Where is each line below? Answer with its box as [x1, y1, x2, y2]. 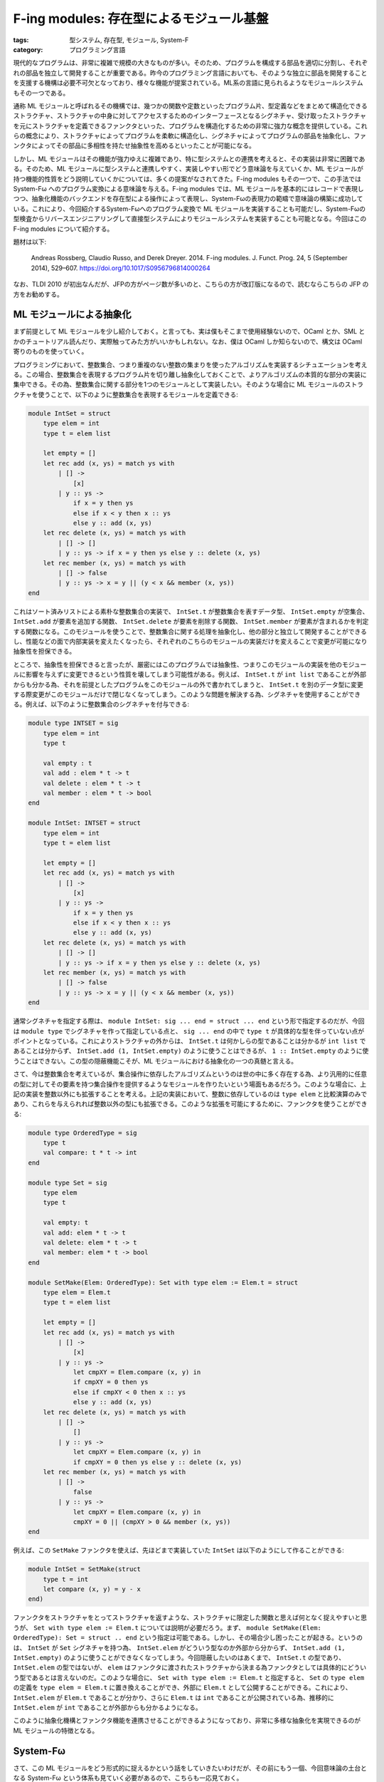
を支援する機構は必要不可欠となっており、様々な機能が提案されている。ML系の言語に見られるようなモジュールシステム [13, 78, 363, 87]
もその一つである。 [13, 88, 70, 97]
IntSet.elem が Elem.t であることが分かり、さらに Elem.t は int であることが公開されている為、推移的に [13, 1693, 334, 1701]
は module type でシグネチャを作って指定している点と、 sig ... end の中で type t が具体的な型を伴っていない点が [13, 1026, 365, 1035]
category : [13, 45, 43, 53]
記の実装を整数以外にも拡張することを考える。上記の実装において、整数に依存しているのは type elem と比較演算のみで [13, 1089, 368, 1098]
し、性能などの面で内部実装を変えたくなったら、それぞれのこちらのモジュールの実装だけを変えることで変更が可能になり [13, 637, 368, 645]
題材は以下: [13, 237, 47, 246]
